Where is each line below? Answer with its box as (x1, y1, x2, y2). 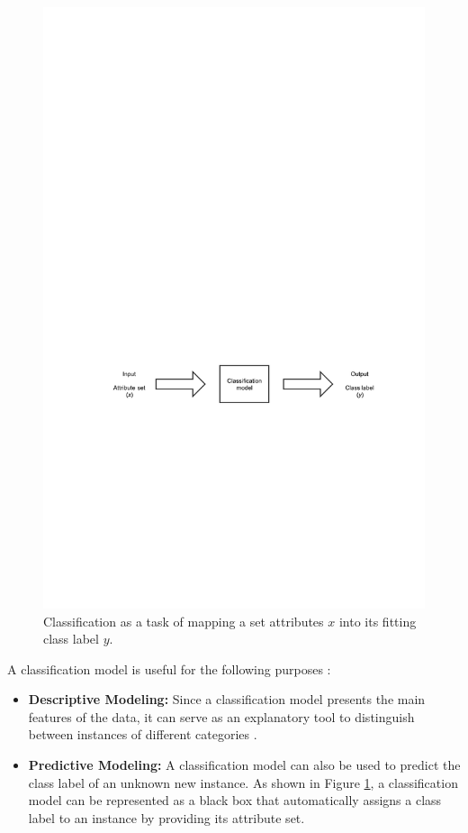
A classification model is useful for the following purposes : (7, 659, 331, 678)
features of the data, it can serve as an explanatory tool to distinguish (28, 707, 415, 726)
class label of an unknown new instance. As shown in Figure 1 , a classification (28, 773, 458, 792)
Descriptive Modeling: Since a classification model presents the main (28, 690, 426, 709)
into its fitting (338, 611, 417, 630)
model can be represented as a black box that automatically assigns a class (28, 791, 442, 810)
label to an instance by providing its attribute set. (28, 808, 305, 827)
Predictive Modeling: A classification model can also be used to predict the (28, 755, 461, 774)
